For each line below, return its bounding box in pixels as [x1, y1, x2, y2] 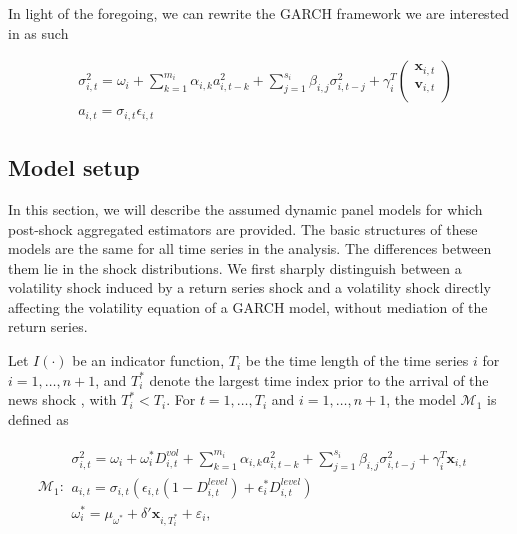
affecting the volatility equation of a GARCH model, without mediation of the [8, 296, 488, 317]
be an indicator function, [72, 350, 225, 371]
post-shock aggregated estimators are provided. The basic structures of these [8, 218, 478, 239]
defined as [8, 408, 69, 429]
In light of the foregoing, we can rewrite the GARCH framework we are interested [8, 3, 510, 23]
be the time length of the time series [245, 350, 469, 371]
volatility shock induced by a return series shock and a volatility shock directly [8, 277, 491, 298]
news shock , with [8, 389, 117, 410]
